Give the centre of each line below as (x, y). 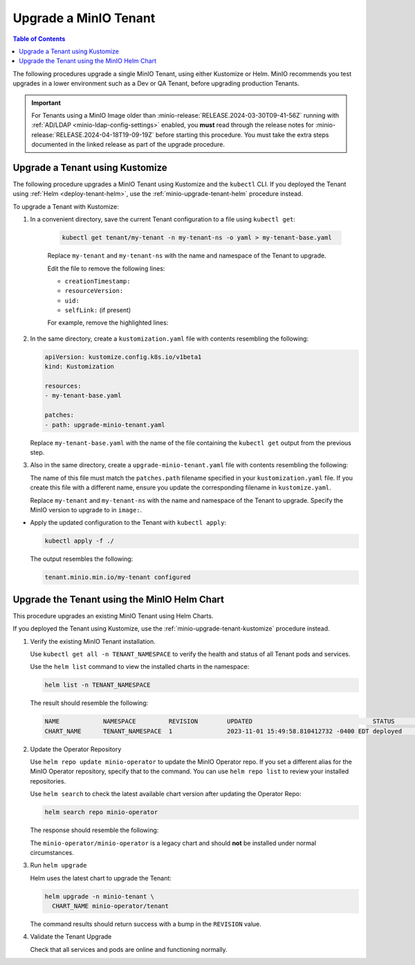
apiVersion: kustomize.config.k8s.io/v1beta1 (123, 357)
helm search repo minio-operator (101, 812)
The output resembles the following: (82, 559)
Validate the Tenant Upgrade (71, 937)
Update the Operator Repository (76, 749)
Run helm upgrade (58, 865)
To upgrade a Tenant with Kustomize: (66, 206)
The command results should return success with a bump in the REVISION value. (146, 924)
